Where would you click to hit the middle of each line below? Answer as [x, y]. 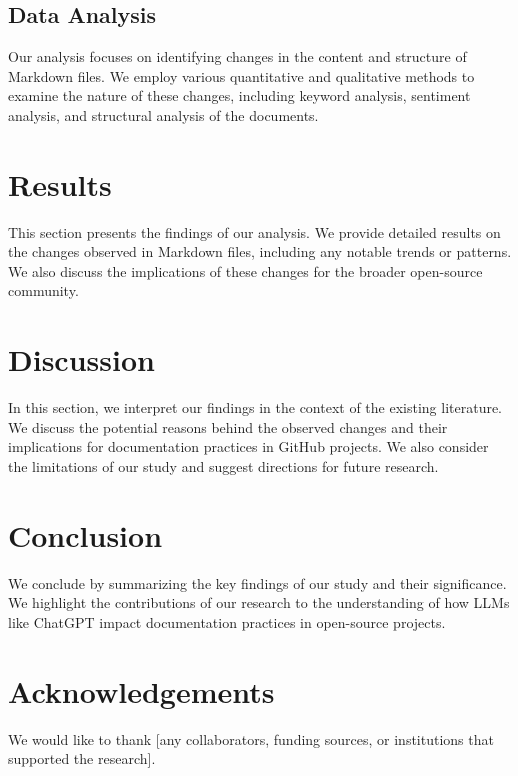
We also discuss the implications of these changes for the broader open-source [245, 270]
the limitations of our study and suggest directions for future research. [223, 465]
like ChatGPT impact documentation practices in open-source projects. [227, 621]
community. [43, 290]
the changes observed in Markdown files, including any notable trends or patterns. [260, 251]
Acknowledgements [141, 690]
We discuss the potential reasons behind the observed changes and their [228, 426]
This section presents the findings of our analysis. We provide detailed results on [254, 231]
